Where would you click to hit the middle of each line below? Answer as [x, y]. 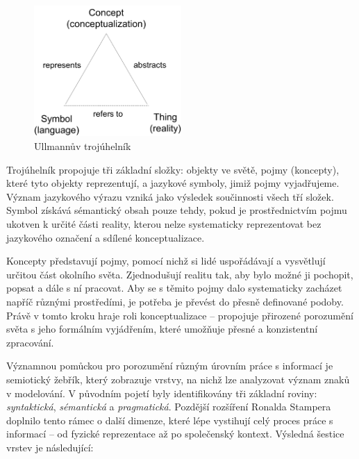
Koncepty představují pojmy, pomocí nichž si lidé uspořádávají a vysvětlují [166, 261]
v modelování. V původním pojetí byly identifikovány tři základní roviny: [162, 393]
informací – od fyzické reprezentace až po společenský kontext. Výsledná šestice [175, 434]
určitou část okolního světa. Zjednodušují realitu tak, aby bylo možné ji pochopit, [180, 274]
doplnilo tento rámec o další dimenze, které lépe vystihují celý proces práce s [170, 420]
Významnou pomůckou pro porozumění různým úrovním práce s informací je [170, 366]
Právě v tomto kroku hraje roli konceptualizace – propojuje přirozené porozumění [180, 315]
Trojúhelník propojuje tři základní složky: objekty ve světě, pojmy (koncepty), [173, 169]
